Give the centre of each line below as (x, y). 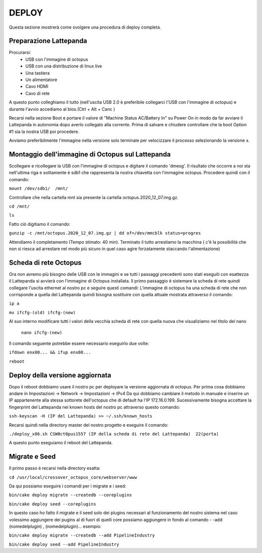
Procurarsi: (20, 52)
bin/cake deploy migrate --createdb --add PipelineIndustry (82, 536)
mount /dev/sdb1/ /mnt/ (38, 189)
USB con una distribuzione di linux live (64, 66)
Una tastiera (38, 73)
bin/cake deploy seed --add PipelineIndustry (64, 544)
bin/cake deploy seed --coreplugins (53, 504)
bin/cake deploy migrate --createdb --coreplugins (70, 495)
